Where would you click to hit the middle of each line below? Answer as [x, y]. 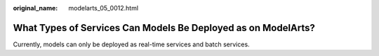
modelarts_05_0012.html [104, 8]
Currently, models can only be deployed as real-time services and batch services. [131, 44]
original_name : [35, 8]
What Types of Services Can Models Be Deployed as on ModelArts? [164, 28]
